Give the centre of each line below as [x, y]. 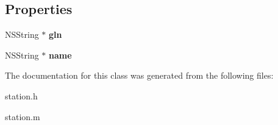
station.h [21, 95]
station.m [23, 116]
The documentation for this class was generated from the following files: [139, 75]
